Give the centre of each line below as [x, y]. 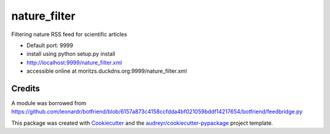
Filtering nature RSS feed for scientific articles [69, 34]
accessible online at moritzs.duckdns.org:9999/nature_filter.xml [107, 71]
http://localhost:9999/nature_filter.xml [74, 62]
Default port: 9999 [50, 45]
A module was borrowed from [49, 103]
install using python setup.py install [71, 54]
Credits [26, 88]
